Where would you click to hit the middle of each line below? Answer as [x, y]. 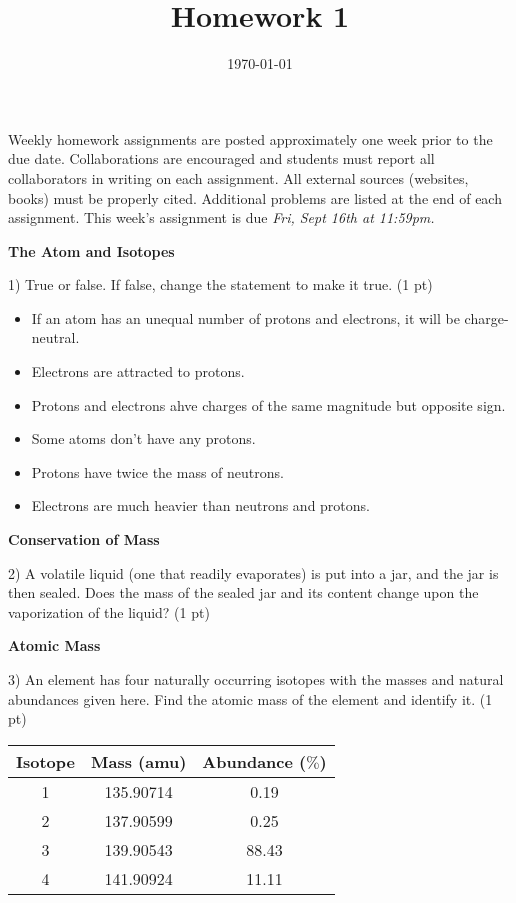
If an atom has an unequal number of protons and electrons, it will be [245, 317]
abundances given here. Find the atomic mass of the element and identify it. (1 [250, 698]
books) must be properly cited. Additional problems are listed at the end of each [255, 197]
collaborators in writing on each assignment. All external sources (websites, [238, 177]
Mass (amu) [138, 761]
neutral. [55, 337]
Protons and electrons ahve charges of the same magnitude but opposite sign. [268, 404]
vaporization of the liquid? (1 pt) [109, 611]
